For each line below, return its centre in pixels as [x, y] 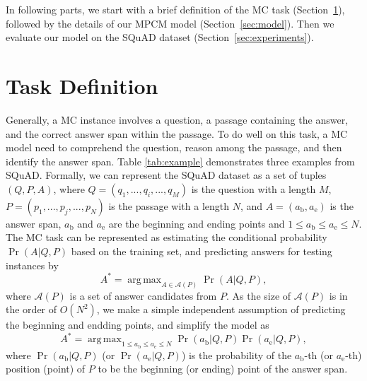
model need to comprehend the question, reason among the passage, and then [174, 147]
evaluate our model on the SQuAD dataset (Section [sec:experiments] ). [160, 37]
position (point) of [46, 369]
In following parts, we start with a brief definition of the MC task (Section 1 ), [175, 9]
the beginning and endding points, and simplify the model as [138, 325]
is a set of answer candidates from [143, 295]
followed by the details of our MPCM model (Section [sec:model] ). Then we [170, 23]
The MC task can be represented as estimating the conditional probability [167, 237]
